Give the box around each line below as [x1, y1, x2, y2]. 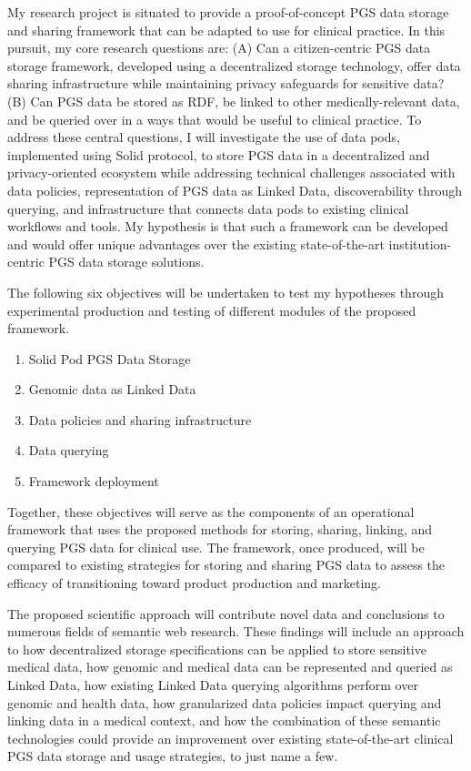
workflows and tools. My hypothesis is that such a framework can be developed [7, 217, 448, 236]
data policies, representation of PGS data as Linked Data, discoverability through [7, 180, 463, 199]
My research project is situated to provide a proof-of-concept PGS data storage [7, 3, 449, 21]
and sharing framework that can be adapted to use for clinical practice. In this [7, 20, 446, 39]
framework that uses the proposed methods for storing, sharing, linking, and [7, 520, 433, 539]
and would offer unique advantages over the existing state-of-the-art [7, 234, 385, 253]
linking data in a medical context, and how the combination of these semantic [7, 711, 441, 730]
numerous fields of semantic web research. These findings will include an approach [7, 622, 465, 641]
